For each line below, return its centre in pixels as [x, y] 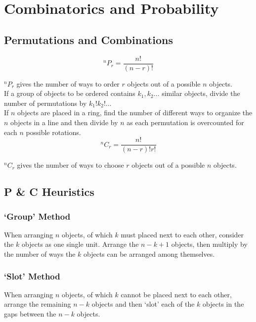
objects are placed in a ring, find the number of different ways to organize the [135, 113]
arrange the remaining [38, 304]
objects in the [223, 304]
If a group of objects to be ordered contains [70, 93]
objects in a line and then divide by [64, 122]
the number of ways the [40, 254]
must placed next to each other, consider [182, 234]
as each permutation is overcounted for [185, 122]
